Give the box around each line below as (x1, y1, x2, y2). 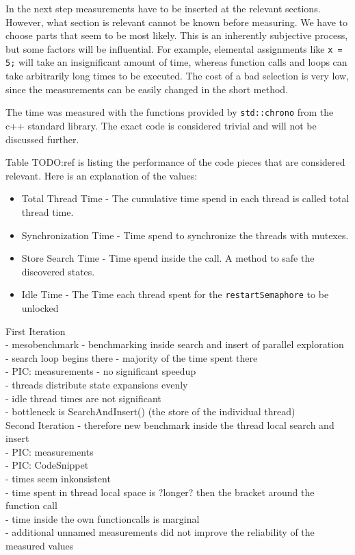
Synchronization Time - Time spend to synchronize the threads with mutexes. (21, 227, 349, 242)
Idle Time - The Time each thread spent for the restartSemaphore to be (21, 287, 329, 301)
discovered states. (21, 264, 95, 278)
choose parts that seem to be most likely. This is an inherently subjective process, (5, 28, 348, 42)
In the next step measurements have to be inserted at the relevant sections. (5, 1, 321, 15)
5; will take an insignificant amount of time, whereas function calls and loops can (5, 55, 347, 69)
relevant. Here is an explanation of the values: (5, 168, 198, 182)
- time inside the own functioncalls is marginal (5, 511, 200, 526)
